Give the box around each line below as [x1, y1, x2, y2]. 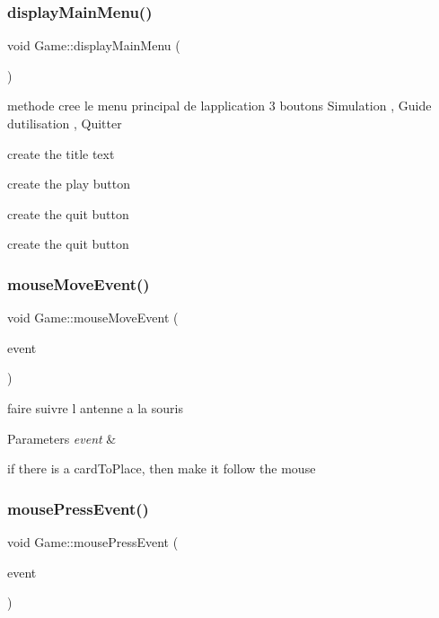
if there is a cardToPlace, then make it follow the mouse [7, 459, 316, 478]
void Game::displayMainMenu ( [7, 36, 180, 55]
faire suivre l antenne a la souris [7, 398, 183, 417]
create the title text [7, 144, 115, 163]
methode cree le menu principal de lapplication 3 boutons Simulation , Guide [7, 96, 432, 115]
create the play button [7, 174, 130, 193]
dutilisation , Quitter [7, 114, 122, 132]
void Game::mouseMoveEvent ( [7, 308, 179, 327]
